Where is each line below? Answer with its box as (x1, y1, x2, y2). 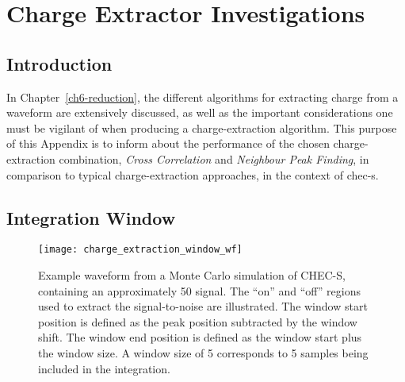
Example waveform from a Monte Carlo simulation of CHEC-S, (38, 267, 346, 283)
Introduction (6, 51, 113, 75)
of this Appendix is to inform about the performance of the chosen (6, 135, 330, 152)
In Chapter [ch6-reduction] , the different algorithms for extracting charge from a (6, 88, 399, 105)
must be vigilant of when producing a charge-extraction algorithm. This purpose (6, 119, 397, 136)
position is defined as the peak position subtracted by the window (38, 313, 357, 330)
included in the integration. (38, 360, 170, 376)
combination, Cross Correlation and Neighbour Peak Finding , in (59, 150, 369, 167)
